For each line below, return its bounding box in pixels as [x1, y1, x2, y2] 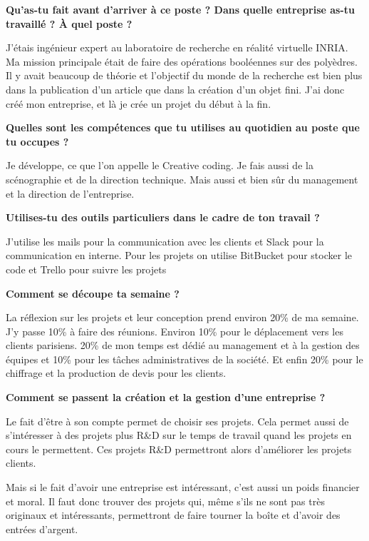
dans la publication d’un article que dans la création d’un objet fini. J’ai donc [6, 81, 345, 96]
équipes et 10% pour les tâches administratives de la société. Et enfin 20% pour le [6, 351, 363, 366]
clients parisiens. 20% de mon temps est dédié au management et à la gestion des [6, 338, 360, 353]
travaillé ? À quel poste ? [6, 16, 132, 31]
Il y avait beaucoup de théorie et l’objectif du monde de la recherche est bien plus [6, 68, 363, 83]
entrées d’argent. [6, 521, 78, 536]
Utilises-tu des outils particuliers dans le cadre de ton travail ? [6, 210, 320, 225]
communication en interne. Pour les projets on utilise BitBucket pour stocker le [6, 248, 353, 263]
